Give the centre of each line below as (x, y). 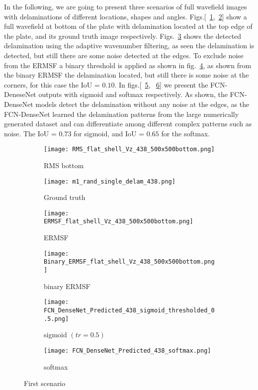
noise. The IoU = (30, 133)
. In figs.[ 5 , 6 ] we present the (161, 84)
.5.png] (56, 319)
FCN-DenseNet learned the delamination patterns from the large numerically (122, 114)
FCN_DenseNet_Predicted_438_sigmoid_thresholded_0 (129, 310)
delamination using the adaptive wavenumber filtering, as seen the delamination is (129, 46)
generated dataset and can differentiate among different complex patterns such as (128, 124)
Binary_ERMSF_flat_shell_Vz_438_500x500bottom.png (129, 262)
